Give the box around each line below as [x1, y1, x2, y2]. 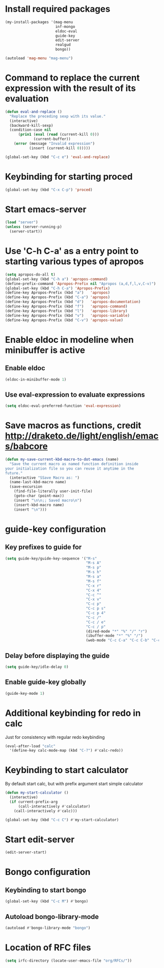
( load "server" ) [5, 220, 38, 225]
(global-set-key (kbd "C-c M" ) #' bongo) [5, 899, 89, 904]
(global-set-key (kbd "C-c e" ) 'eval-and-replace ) [5, 154, 110, 160]
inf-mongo [55, 24, 76, 29]
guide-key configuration [5, 523, 106, 535]
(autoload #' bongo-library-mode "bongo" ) [5, 925, 91, 930]
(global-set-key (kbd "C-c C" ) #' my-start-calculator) [5, 817, 119, 822]
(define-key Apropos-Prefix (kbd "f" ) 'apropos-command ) [5, 304, 128, 309]
